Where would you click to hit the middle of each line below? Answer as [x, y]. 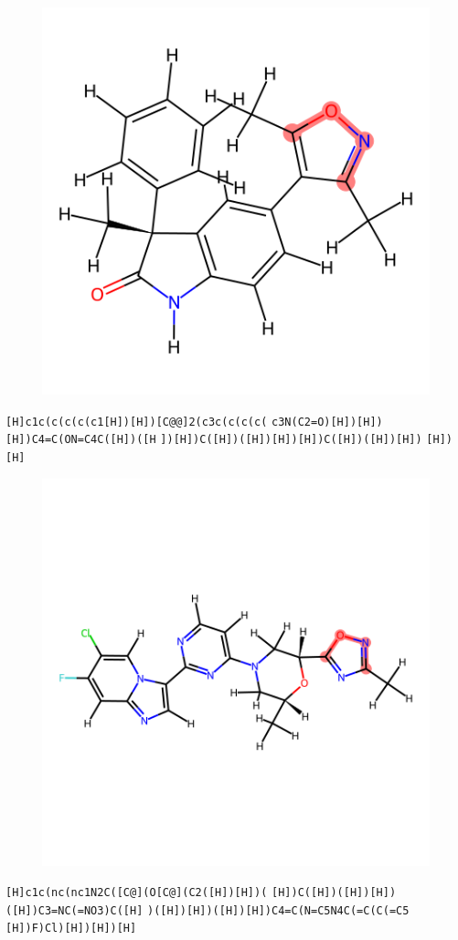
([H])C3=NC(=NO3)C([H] [75, 910]
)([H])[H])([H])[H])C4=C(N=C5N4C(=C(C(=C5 [278, 910]
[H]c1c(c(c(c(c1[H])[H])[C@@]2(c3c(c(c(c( [137, 422]
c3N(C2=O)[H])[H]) [327, 422]
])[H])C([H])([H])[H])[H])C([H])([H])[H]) [291, 440]
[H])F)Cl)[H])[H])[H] [71, 929]
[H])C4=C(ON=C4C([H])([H [81, 440]
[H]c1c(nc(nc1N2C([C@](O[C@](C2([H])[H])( [137, 893]
